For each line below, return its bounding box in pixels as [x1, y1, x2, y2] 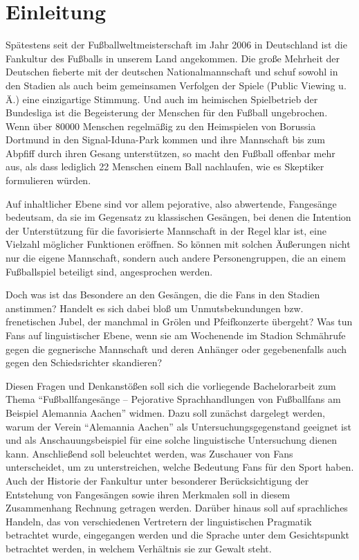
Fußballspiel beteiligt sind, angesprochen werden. [6, 264, 213, 278]
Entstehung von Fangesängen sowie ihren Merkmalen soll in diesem [6, 487, 291, 501]
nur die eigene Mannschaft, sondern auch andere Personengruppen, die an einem [6, 251, 346, 265]
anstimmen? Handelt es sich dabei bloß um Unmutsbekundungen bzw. [6, 300, 304, 315]
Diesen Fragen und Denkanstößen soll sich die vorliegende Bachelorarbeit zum [6, 378, 336, 392]
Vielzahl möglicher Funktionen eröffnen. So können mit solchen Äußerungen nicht [6, 237, 351, 251]
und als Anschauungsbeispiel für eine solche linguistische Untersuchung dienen [6, 433, 338, 447]
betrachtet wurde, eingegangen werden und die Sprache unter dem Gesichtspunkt [6, 527, 350, 542]
